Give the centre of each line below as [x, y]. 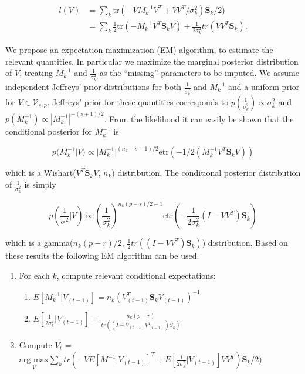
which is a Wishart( [41, 173]
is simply [40, 184]
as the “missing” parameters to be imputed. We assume [199, 73]
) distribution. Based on [245, 243]
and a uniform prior [264, 86]
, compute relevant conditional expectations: [136, 276]
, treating [36, 73]
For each [34, 276]
